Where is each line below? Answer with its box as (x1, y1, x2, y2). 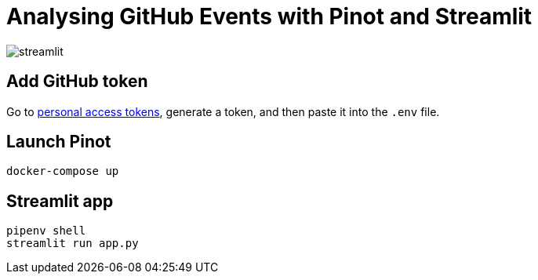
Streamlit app (6, 191, 114, 211)
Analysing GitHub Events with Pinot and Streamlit (6, 3, 533, 30)
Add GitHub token (6, 71, 148, 92)
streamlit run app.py (6, 237, 139, 250)
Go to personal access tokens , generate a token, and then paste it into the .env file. (6, 104, 440, 118)
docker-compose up (6, 165, 119, 178)
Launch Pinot (6, 132, 111, 152)
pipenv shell (6, 224, 86, 238)
